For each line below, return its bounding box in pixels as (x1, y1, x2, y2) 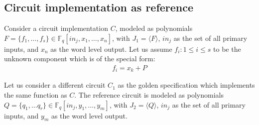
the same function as (4, 90, 67, 100)
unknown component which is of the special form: (4, 53, 155, 64)
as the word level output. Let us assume (50, 43, 172, 54)
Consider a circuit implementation (4, 23, 108, 33)
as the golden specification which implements (118, 80, 255, 90)
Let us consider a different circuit (4, 80, 106, 90)
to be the (213, 43, 241, 54)
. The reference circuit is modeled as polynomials (74, 90, 224, 100)
